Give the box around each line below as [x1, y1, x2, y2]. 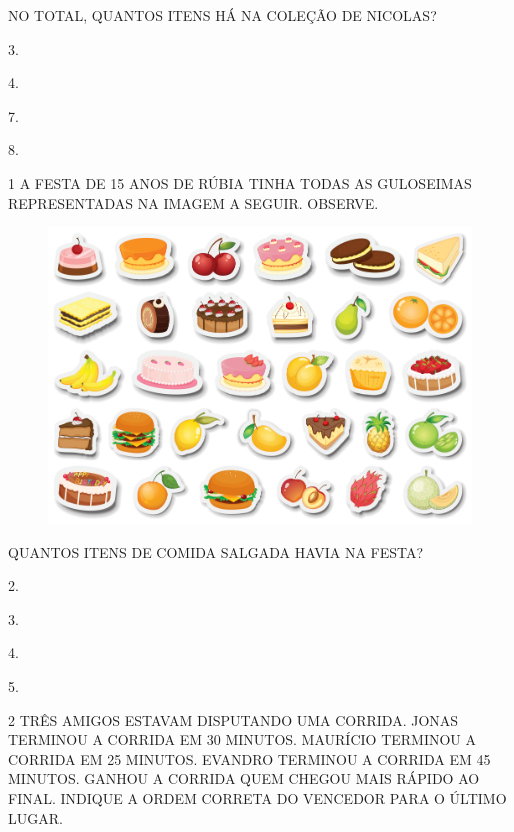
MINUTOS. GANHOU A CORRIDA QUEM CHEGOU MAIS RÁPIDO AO [8, 768, 480, 789]
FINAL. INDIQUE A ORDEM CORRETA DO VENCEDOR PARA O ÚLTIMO [8, 788, 507, 809]
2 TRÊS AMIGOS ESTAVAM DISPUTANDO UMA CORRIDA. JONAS [8, 709, 459, 730]
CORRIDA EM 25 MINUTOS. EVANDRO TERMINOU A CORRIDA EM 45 [8, 748, 491, 769]
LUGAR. [8, 807, 63, 828]
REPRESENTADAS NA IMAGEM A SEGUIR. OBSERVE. [8, 192, 379, 213]
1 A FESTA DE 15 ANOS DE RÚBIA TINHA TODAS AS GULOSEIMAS [8, 172, 472, 193]
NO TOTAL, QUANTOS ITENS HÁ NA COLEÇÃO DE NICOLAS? [8, 5, 437, 25]
